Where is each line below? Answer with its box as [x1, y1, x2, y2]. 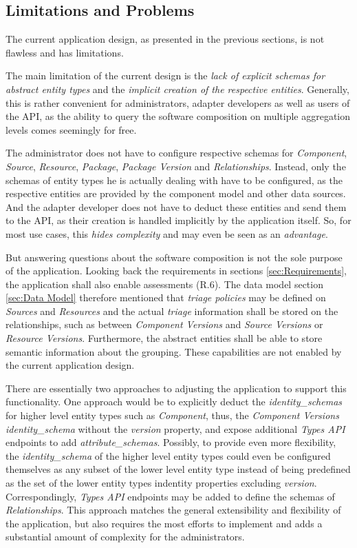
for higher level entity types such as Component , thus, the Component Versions [6, 408, 339, 423]
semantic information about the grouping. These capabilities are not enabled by [6, 344, 342, 358]
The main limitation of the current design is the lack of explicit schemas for [6, 68, 325, 83]
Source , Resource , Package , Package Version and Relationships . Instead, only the [6, 159, 346, 173]
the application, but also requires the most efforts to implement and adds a [6, 516, 323, 530]
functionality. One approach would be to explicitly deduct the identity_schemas [6, 394, 343, 409]
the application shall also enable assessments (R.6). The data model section [6, 276, 323, 291]
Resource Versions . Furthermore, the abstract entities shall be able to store [6, 331, 323, 345]
